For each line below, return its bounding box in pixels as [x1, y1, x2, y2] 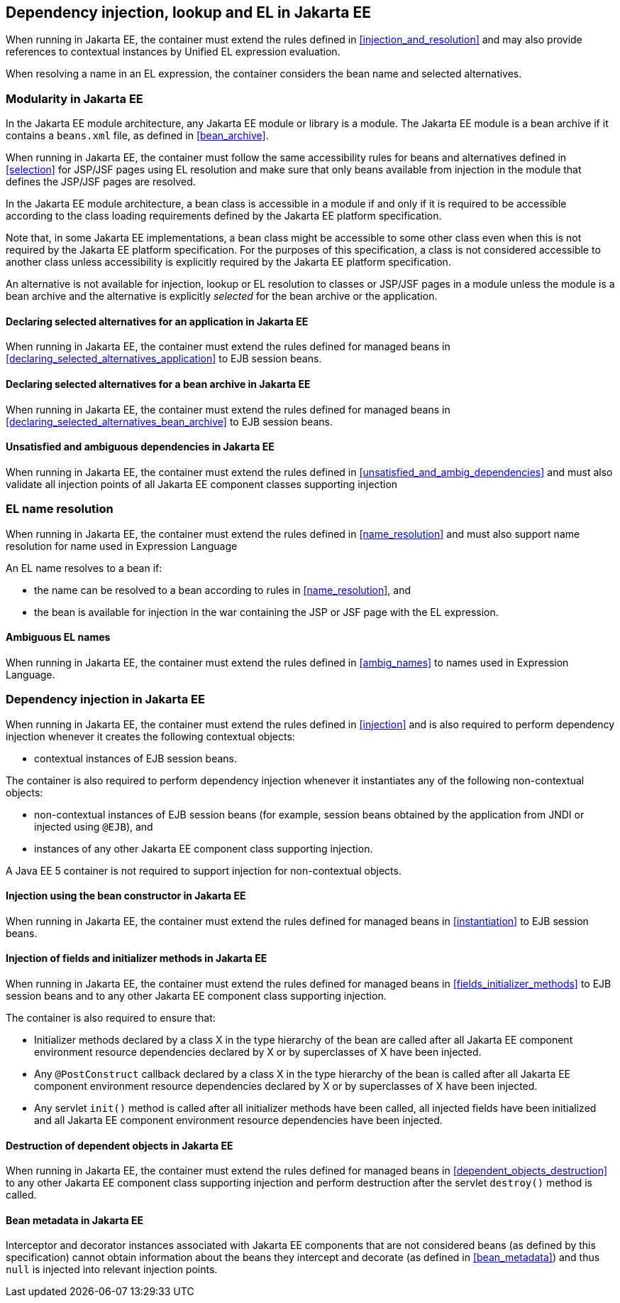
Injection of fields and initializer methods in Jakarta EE [6, 952, 267, 965]
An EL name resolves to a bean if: [6, 561, 162, 574]
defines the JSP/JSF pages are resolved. [6, 175, 196, 188]
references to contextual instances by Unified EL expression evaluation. [6, 45, 341, 58]
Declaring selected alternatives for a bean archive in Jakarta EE [6, 378, 311, 390]
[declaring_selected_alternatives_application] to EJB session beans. [6, 352, 322, 365]
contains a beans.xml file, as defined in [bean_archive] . [6, 129, 269, 142]
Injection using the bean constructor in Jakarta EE [6, 890, 246, 902]
